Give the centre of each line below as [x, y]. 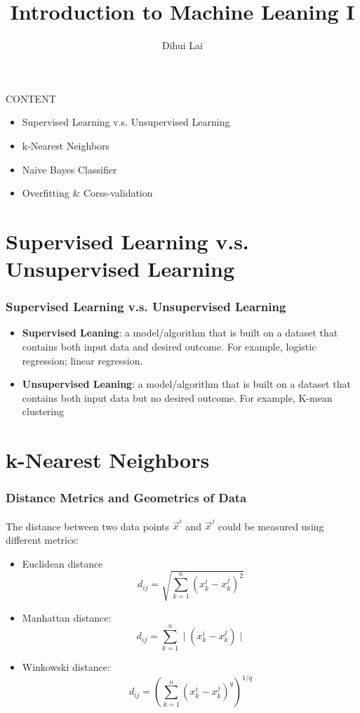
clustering [43, 411]
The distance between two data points [88, 526]
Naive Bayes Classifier [69, 169]
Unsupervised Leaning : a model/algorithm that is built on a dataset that [186, 384]
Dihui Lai [182, 45]
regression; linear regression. [82, 360]
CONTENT [31, 98]
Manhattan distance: [67, 617]
